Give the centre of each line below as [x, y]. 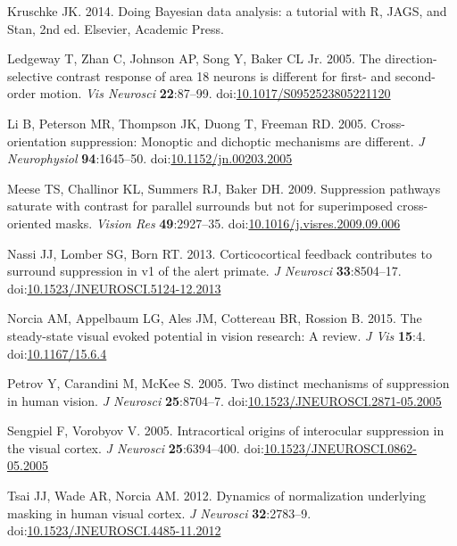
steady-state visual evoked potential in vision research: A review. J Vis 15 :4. [216, 335]
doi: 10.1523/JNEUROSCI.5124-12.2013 [114, 288]
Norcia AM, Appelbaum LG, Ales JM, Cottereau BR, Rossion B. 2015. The [215, 318]
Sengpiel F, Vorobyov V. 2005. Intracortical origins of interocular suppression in [226, 430]
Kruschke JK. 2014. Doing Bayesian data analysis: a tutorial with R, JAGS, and [227, 11]
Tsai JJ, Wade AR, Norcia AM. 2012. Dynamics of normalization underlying [216, 496]
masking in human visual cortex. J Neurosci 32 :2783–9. [159, 513]
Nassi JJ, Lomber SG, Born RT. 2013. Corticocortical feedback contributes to [220, 253]
